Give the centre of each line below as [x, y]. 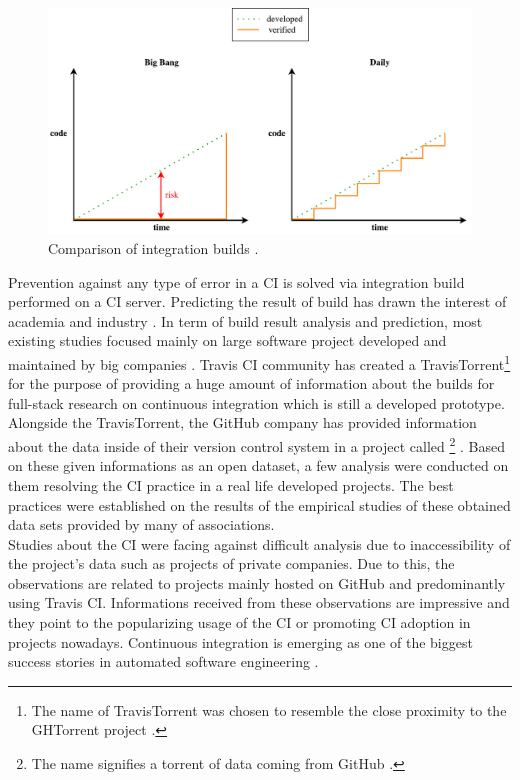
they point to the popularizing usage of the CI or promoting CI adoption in [239, 622]
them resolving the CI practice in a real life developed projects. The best [231, 484]
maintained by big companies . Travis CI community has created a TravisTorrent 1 [259, 362]
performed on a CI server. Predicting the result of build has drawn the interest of [257, 301]
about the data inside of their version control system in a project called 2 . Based [256, 444]
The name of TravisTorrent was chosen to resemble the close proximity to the [269, 709]
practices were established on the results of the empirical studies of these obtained [259, 504]
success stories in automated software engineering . [163, 661]
